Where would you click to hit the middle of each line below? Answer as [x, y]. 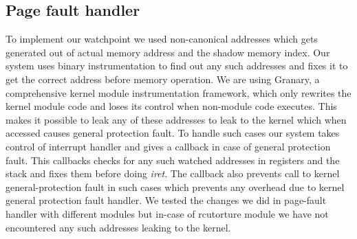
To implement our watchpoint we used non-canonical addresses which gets [162, 39]
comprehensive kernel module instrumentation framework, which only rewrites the [178, 92]
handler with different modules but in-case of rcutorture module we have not [167, 213]
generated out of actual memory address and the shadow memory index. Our [168, 52]
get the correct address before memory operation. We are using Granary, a [163, 79]
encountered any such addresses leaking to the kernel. [118, 227]
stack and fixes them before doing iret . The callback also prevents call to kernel [173, 173]
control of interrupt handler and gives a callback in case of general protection [168, 146]
